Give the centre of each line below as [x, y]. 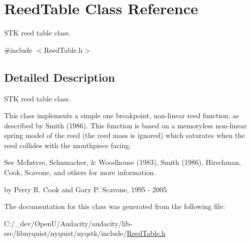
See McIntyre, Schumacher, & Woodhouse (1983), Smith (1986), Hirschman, [123, 162]
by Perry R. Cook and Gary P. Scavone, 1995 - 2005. [86, 189]
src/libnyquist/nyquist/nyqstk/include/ [66, 233]
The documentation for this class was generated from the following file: [115, 206]
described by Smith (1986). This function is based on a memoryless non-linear [125, 125]
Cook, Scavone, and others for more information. [80, 172]
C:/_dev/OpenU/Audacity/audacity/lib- [68, 223]
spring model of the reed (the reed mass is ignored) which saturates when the [124, 135]
